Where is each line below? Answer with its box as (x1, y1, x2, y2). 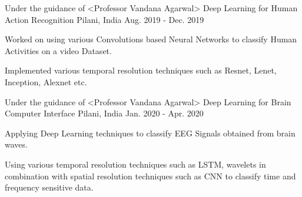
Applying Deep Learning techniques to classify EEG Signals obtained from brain (5, 126, 296, 139)
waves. (5, 138, 28, 151)
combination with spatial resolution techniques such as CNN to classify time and (5, 169, 296, 182)
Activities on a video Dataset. (5, 44, 112, 56)
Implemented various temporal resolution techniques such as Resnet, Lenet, (5, 64, 277, 76)
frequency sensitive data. (5, 181, 94, 193)
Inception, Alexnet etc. (5, 75, 87, 88)
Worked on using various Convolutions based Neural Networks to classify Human (5, 33, 297, 45)
